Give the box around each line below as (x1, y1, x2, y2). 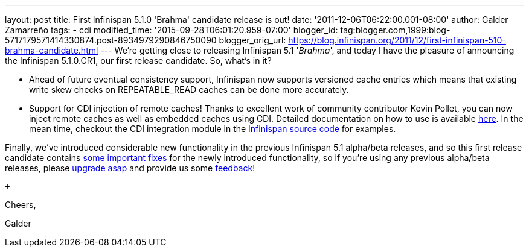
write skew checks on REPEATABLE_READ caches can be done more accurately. (29, 84, 349, 95)
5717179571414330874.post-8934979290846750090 (5, 35, 217, 45)
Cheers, (5, 200, 36, 210)
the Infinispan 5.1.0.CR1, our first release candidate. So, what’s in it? (5, 55, 272, 66)
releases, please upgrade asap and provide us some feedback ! (5, 163, 255, 173)
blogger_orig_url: (219, 35, 286, 45)
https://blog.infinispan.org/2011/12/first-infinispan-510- (288, 35, 506, 45)
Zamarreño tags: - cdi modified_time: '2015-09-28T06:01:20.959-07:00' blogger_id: (5, 25, 338, 35)
